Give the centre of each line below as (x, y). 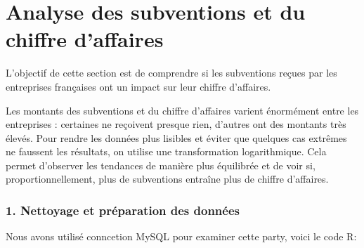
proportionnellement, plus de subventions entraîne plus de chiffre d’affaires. (167, 179)
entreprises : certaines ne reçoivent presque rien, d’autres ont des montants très (176, 124)
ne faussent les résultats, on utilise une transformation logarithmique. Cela (166, 151)
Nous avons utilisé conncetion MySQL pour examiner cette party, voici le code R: (181, 236)
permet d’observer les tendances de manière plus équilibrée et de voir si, (161, 165)
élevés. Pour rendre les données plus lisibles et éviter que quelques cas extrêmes (176, 137)
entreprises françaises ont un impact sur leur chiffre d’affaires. (138, 86)
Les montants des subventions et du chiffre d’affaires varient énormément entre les (182, 110)
